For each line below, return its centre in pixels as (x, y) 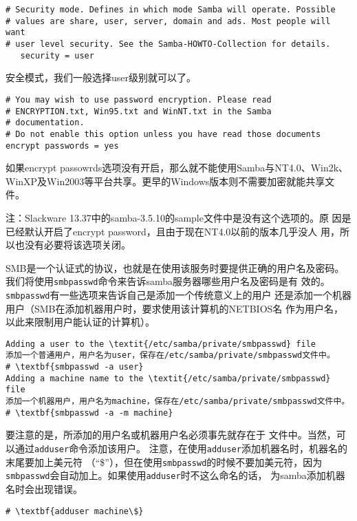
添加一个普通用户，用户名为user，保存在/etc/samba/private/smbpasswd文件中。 (170, 355)
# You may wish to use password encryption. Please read (139, 99)
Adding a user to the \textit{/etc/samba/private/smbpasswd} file (161, 344)
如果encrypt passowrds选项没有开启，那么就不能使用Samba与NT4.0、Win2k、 (177, 168)
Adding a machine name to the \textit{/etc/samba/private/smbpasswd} (168, 378)
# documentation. (45, 123)
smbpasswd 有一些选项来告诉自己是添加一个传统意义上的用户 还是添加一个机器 (179, 294)
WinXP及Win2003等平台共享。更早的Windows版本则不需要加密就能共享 (165, 181)
